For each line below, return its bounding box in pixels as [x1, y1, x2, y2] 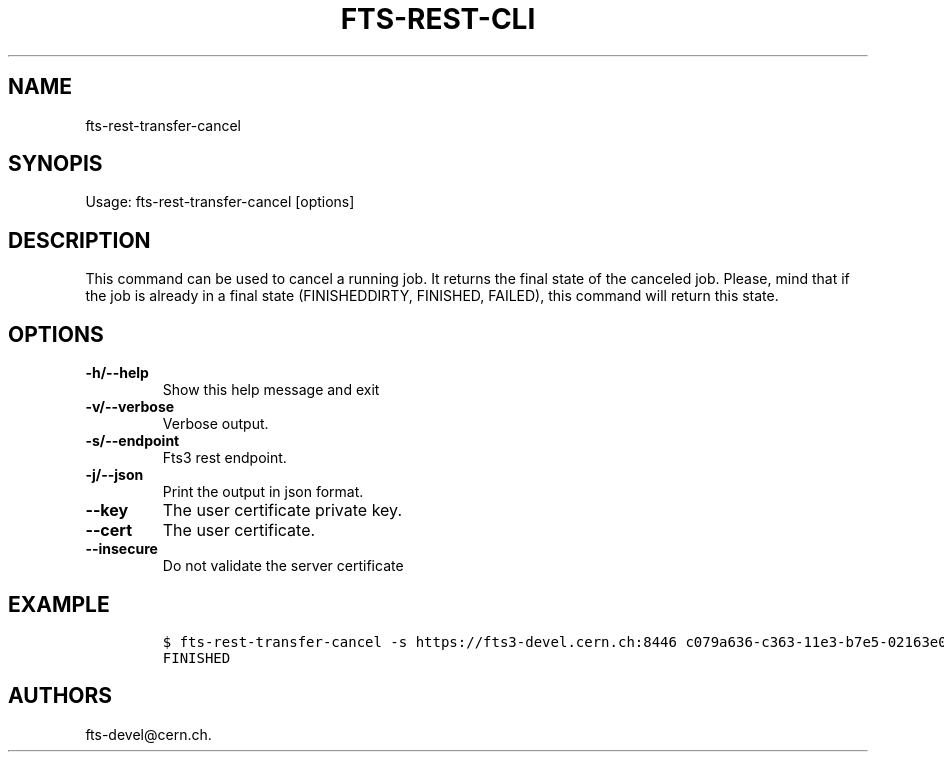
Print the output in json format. [162, 483, 364, 501]
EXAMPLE [8, 591, 110, 617]
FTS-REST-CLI [340, 2, 536, 36]
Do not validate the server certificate [162, 557, 404, 575]
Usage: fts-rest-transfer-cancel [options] [85, 193, 355, 211]
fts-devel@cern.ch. [85, 725, 212, 743]
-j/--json [85, 466, 144, 484]
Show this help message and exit [162, 381, 380, 399]
